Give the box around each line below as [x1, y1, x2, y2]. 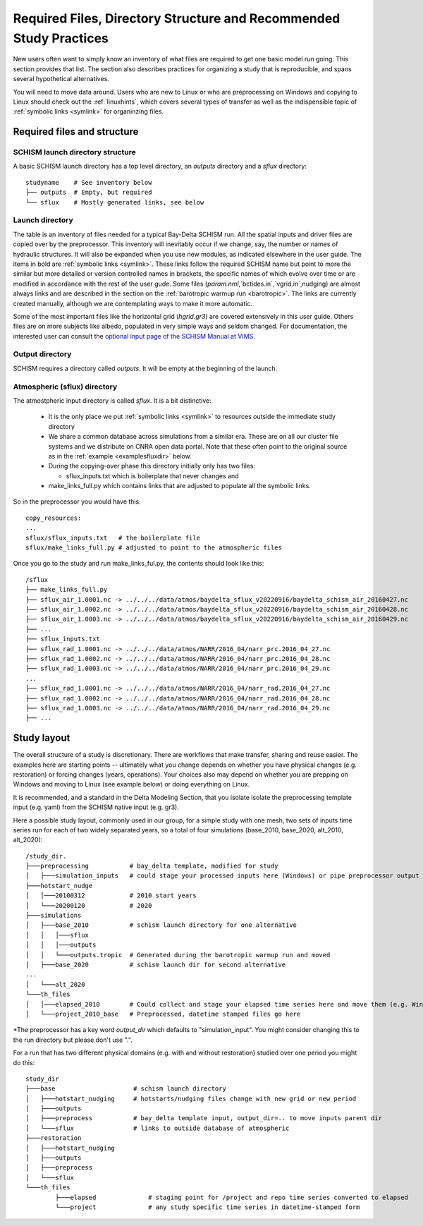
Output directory [13, 349, 72, 359]
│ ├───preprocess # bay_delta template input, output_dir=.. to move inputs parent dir [25, 1115, 383, 1122]
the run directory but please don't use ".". [13, 1036, 133, 1044]
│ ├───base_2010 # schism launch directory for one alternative [25, 921, 298, 929]
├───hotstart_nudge [25, 882, 93, 890]
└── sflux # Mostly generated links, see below [25, 198, 204, 206]
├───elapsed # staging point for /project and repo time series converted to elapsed [55, 1193, 409, 1201]
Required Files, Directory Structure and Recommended [13, 11, 341, 26]
